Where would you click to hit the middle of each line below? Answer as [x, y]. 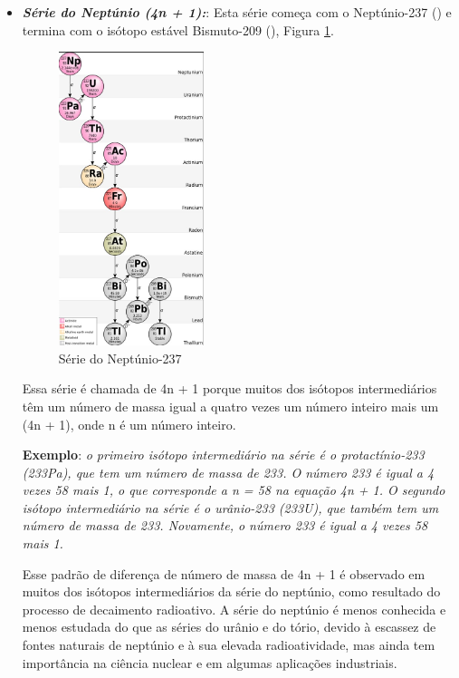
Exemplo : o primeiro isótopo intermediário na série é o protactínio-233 [223, 455]
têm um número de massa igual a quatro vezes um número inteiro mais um [230, 406]
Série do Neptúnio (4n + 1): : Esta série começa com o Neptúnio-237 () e [237, 12]
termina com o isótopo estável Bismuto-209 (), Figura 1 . [178, 29]
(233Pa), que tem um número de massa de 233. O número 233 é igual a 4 [228, 472]
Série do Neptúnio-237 [120, 358]
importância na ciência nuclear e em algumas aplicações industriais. [210, 662]
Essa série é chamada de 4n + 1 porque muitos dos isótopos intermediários [229, 388]
